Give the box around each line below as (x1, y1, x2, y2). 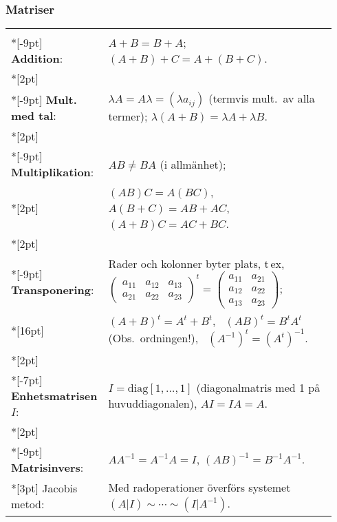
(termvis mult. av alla (208, 90, 315, 107)
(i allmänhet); (160, 156, 226, 172)
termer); (108, 108, 148, 125)
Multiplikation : (11, 164, 94, 180)
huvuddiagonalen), (108, 395, 197, 412)
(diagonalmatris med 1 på (196, 379, 320, 396)
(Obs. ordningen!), (108, 329, 199, 346)
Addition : (11, 50, 63, 67)
